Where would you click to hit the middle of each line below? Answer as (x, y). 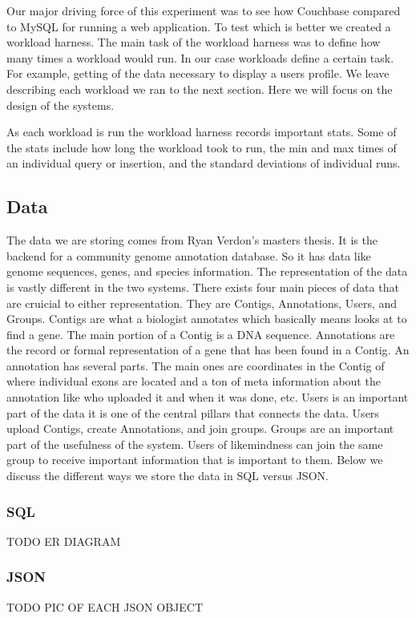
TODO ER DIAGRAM (64, 541)
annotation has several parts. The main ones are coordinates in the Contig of (196, 365)
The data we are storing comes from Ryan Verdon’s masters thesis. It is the (192, 240)
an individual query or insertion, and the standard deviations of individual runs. (204, 163)
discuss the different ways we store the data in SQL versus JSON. (168, 476)
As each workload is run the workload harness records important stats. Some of (202, 132)
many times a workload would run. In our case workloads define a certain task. (200, 57)
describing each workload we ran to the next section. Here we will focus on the (200, 89)
